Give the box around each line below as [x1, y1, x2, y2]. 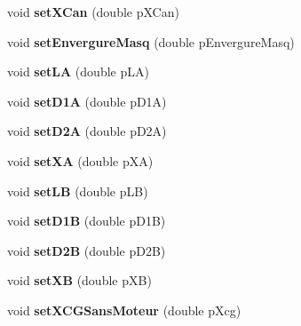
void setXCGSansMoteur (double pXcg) [7, 300, 242, 319]
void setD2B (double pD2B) [7, 241, 166, 259]
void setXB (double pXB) [7, 271, 152, 290]
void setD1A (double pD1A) [7, 91, 167, 110]
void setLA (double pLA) [7, 62, 149, 81]
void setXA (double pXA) [7, 151, 154, 170]
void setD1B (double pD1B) [7, 211, 166, 230]
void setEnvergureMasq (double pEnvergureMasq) [7, 32, 295, 51]
